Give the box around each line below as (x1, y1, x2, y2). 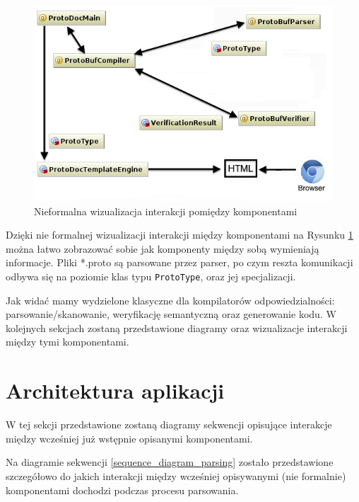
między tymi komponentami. (6, 334, 129, 349)
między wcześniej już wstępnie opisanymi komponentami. (6, 430, 253, 445)
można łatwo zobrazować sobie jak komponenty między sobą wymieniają (6, 241, 319, 256)
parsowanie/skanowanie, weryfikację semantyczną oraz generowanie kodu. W (6, 307, 336, 321)
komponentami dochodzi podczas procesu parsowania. (6, 482, 239, 497)
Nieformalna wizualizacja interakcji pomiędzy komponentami (34, 203, 298, 218)
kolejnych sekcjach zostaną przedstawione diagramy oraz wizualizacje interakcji (6, 320, 348, 335)
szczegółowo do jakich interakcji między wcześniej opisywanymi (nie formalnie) (6, 468, 346, 483)
